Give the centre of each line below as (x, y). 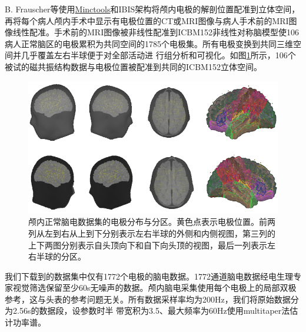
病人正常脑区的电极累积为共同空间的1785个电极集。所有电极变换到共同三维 (149, 43)
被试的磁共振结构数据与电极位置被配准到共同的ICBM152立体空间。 (133, 66)
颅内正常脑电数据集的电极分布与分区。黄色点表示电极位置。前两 (152, 222)
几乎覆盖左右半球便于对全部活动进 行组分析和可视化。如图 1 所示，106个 (158, 55)
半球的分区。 (61, 256)
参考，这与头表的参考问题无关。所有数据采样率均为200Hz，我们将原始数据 (148, 299)
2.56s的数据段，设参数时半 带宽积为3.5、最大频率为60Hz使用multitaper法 (151, 311)
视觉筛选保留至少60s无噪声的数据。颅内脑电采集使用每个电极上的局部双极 (154, 288)
